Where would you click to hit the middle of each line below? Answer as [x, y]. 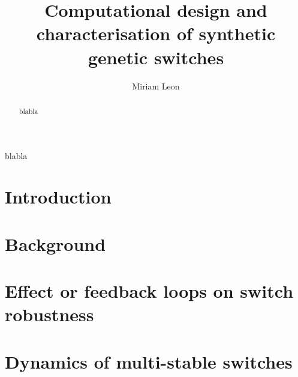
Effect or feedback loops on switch [149, 291]
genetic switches [156, 57]
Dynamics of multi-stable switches [149, 361]
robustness [49, 314]
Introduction [58, 197]
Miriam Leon [156, 86]
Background [55, 243]
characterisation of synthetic [156, 33]
